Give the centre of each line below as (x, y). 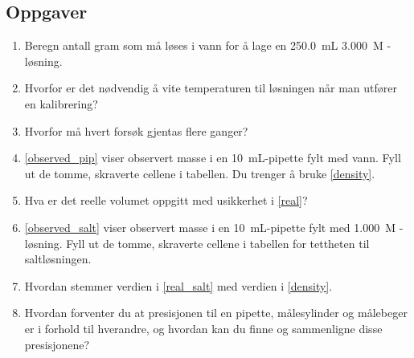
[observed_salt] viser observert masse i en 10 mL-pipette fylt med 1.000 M (210, 227)
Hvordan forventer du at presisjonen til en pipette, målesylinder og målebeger (216, 313)
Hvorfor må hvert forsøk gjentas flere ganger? (136, 130)
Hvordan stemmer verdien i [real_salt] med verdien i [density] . (178, 285)
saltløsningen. (58, 259)
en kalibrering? (61, 103)
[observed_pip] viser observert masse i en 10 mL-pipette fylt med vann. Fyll (213, 158)
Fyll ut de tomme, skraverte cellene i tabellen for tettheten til (218, 243)
